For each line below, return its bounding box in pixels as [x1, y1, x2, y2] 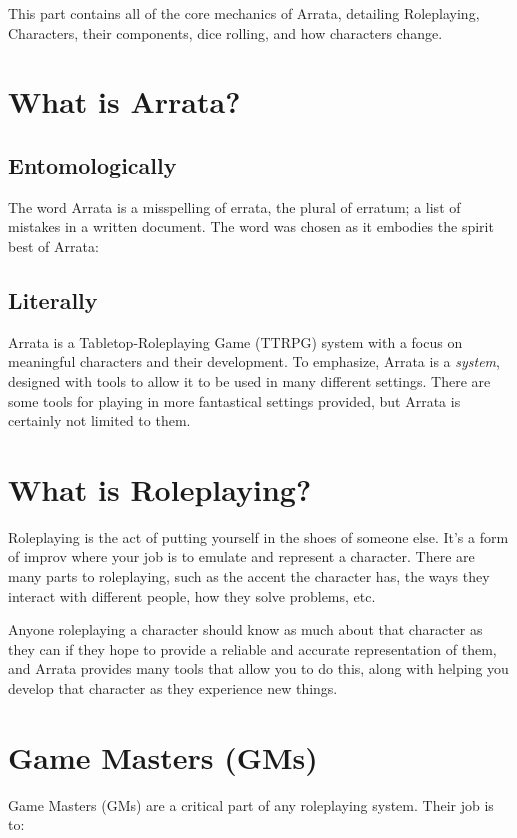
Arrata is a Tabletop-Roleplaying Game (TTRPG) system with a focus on [8, 331, 463, 352]
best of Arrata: [8, 235, 99, 256]
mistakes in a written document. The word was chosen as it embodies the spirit [8, 216, 494, 237]
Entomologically [8, 149, 177, 180]
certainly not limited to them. [8, 410, 191, 431]
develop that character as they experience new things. [8, 678, 338, 698]
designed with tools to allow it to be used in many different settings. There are [8, 370, 491, 391]
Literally [8, 284, 98, 315]
